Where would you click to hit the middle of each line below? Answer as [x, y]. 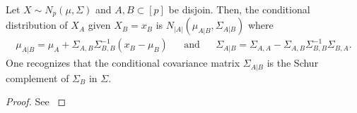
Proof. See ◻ [36, 101]
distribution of [37, 25]
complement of [37, 78]
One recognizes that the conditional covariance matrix [123, 63]
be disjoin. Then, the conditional [239, 9]
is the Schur [293, 63]
